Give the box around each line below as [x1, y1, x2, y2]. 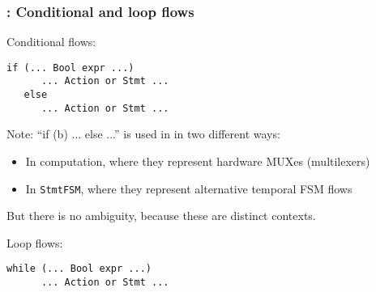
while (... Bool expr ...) [6, 263, 152, 275]
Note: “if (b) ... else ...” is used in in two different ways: [6, 125, 280, 142]
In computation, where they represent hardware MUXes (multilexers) [25, 153, 370, 170]
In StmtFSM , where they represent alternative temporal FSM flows [25, 180, 352, 197]
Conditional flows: [6, 33, 96, 50]
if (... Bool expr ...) [6, 61, 135, 74]
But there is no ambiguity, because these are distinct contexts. [6, 207, 316, 224]
